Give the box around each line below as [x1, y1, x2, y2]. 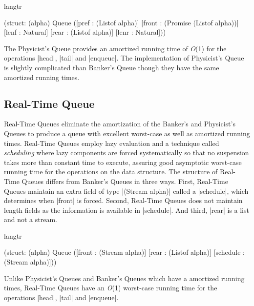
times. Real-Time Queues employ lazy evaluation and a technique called [4, 138, 219, 148]
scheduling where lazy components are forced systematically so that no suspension [4, 147, 249, 158]
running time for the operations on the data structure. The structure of [4, 166, 218, 177]
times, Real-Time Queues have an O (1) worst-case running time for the [4, 283, 217, 293]
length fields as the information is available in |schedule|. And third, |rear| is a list [4, 204, 249, 215]
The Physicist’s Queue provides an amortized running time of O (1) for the [4, 43, 227, 53]
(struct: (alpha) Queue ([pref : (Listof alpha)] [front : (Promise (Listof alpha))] [4, 17, 239, 27]
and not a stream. [4, 214, 58, 224]
